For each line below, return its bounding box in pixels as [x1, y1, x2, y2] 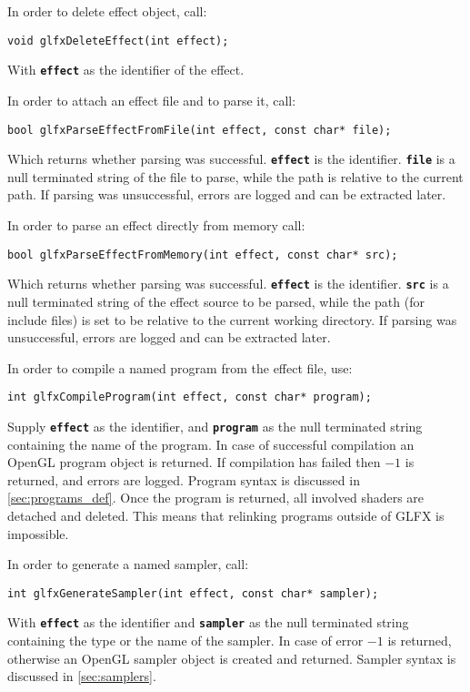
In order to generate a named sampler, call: [7, 555, 249, 574]
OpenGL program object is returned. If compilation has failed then [7, 453, 381, 472]
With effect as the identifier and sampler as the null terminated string [7, 613, 409, 632]
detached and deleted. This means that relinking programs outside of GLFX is [7, 505, 445, 524]
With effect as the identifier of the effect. [7, 60, 245, 79]
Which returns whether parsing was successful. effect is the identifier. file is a [7, 149, 455, 168]
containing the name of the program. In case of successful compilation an [7, 434, 415, 453]
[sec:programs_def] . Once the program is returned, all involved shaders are [7, 488, 425, 507]
